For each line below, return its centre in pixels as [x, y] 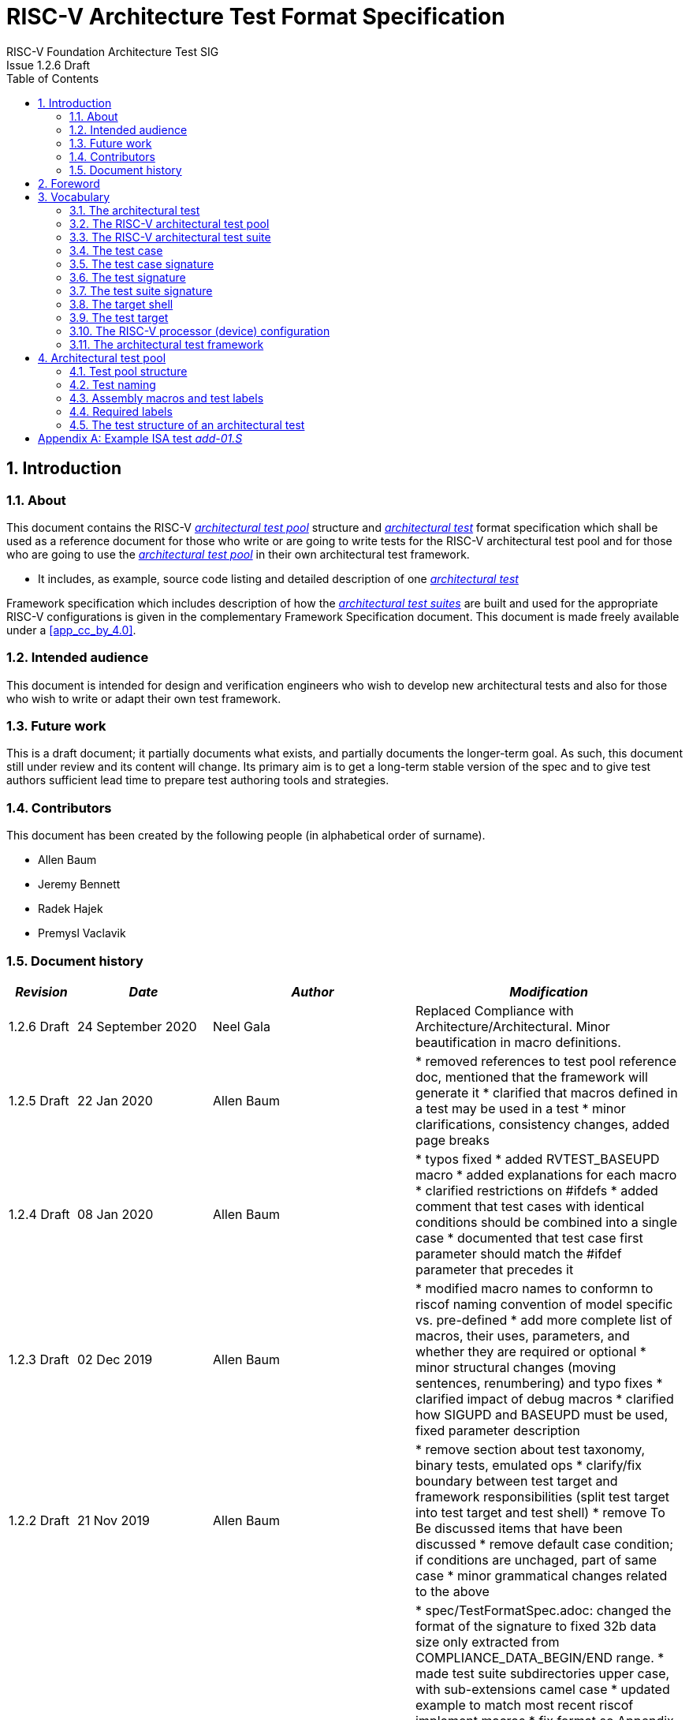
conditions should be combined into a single [546, 1222]
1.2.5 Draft [39, 1100]
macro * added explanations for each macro [546, 1174]
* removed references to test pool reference [546, 1061]
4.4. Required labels [121, 411]
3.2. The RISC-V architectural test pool [169, 223]
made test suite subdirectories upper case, [543, 1673]
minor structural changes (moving [516, 1367]
